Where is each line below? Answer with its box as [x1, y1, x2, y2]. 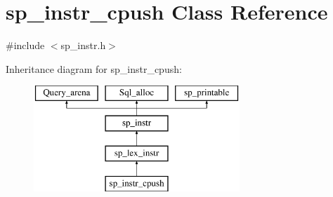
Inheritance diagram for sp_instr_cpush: [6, 61, 182, 76]
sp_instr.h [60, 38, 106, 53]
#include [6, 38, 45, 53]
